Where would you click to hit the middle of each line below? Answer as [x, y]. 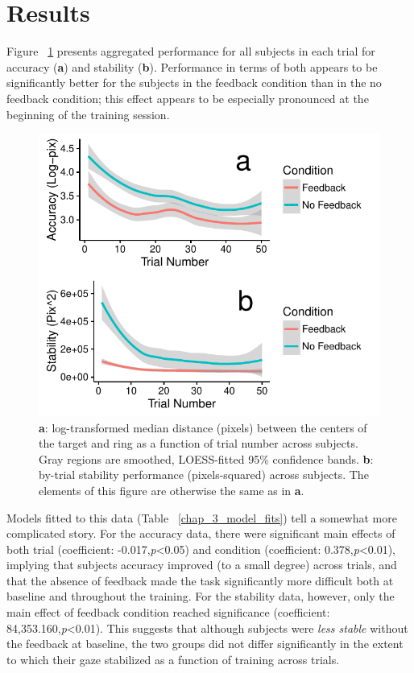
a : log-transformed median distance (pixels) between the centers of [203, 427]
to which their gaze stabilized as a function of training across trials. [173, 659]
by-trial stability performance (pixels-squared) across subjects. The [204, 475]
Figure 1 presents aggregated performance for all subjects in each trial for [191, 51]
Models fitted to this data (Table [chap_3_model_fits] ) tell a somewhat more [202, 517]
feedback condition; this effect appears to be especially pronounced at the [188, 98]
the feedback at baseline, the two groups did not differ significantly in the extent [205, 644]
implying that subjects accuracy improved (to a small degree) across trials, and [202, 565]
